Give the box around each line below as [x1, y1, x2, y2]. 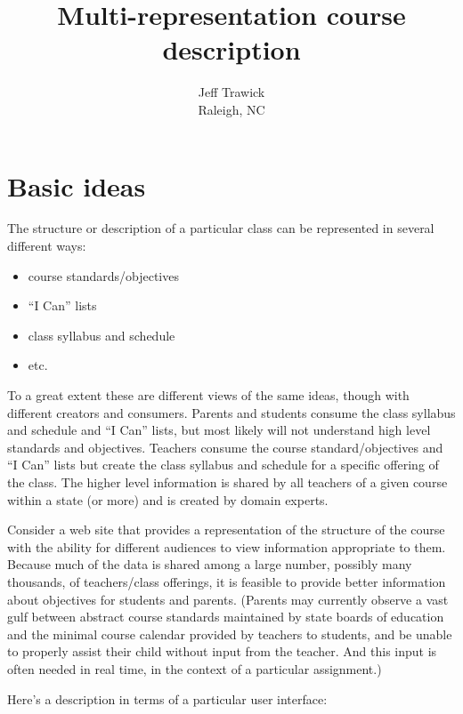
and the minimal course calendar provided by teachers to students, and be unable [7, 624, 452, 643]
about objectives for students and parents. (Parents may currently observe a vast [7, 590, 449, 608]
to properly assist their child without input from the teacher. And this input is [7, 642, 437, 661]
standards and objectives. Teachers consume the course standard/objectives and [7, 437, 443, 456]
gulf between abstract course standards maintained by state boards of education [7, 607, 444, 626]
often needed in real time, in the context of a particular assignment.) [7, 659, 382, 678]
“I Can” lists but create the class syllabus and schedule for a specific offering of [7, 455, 439, 474]
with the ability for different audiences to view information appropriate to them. [7, 537, 446, 556]
